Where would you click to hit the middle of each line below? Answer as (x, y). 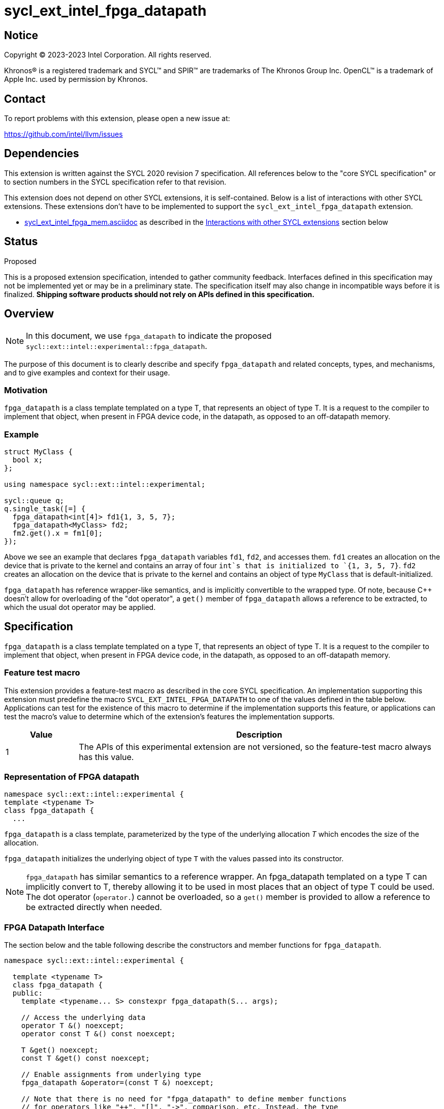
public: (27, 993)
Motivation (26, 390)
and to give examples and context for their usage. (87, 372)
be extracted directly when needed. (94, 907)
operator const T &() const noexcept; (98, 1034)
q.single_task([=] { (45, 509)
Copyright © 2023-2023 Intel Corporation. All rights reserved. (108, 55)
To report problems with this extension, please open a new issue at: (117, 119)
